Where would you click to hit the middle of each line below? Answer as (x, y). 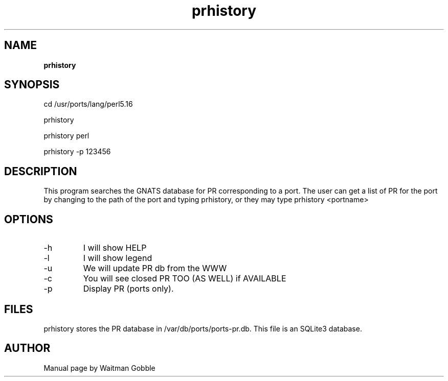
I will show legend (118, 258)
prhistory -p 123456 (77, 152)
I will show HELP (115, 248)
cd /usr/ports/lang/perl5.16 (88, 104)
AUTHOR (27, 348)
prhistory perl (66, 136)
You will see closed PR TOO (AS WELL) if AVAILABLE (185, 279)
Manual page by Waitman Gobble (99, 368)
